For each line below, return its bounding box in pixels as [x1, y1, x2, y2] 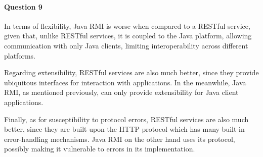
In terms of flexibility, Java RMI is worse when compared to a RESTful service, [4, 20, 250, 31]
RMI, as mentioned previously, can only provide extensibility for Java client [4, 87, 239, 97]
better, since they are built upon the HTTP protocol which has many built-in [4, 124, 245, 134]
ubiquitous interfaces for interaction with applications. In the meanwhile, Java [4, 77, 246, 87]
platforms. [4, 50, 35, 61]
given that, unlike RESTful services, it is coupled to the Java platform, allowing [4, 30, 252, 41]
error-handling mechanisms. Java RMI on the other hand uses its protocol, [4, 133, 235, 144]
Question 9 [4, 1, 42, 12]
